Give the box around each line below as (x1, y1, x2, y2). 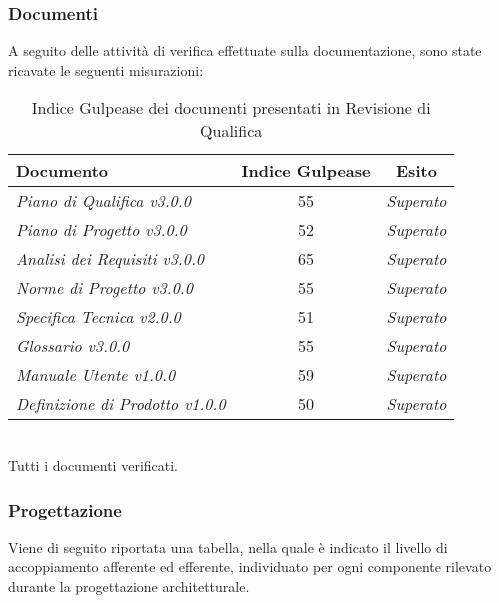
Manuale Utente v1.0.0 (16, 363, 176, 387)
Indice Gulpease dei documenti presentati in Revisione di (31, 96, 431, 120)
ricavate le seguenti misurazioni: (8, 59, 204, 80)
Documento (16, 159, 109, 183)
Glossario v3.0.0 (16, 334, 130, 358)
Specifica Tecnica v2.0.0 (16, 305, 181, 329)
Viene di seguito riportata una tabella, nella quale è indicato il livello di (8, 536, 448, 557)
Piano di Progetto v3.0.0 (16, 218, 187, 242)
